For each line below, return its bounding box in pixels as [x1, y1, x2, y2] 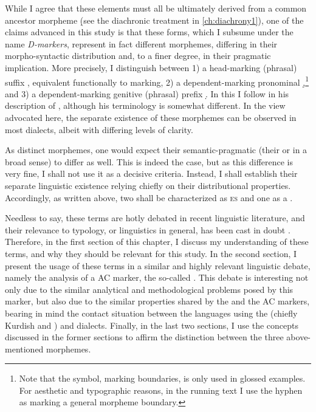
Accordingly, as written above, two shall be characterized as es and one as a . [5, 191, 293, 204]
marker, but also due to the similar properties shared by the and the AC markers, [5, 295, 310, 307]
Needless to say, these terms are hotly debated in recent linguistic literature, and [5, 211, 305, 224]
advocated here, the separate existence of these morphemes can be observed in [5, 111, 297, 123]
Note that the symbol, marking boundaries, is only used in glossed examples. [19, 372, 306, 385]
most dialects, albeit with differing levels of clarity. [5, 123, 193, 136]
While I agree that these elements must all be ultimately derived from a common [5, 2, 307, 14]
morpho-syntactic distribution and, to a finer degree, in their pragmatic [5, 49, 271, 62]
